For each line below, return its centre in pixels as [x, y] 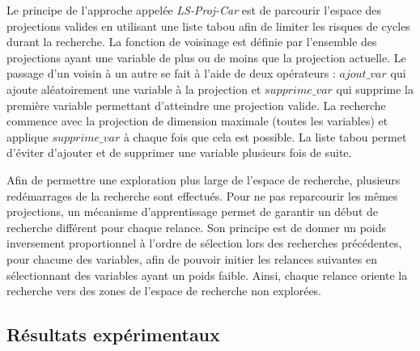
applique [28, 136]
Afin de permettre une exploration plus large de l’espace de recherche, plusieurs [204, 179]
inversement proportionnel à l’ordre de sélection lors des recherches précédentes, [204, 243]
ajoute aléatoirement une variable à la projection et [134, 89]
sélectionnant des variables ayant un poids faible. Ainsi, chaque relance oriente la [207, 275]
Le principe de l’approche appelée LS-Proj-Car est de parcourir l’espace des [194, 10]
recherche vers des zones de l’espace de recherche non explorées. [164, 291]
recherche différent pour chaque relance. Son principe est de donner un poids [197, 227]
